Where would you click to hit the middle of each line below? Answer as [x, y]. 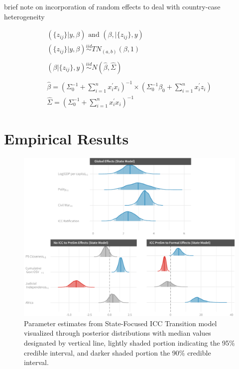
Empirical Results [66, 138]
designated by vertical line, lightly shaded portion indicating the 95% [129, 342]
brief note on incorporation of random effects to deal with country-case [112, 6]
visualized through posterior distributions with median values [118, 333]
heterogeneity [24, 16]
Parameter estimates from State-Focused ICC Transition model [120, 323]
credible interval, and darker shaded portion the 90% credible [118, 352]
